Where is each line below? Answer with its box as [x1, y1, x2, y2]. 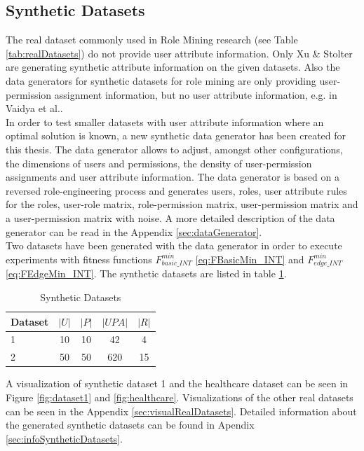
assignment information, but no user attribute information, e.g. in [54, 87, 337, 102]
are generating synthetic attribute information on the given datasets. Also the [6, 60, 340, 74]
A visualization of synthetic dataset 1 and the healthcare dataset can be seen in [6, 376, 349, 391]
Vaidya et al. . [6, 101, 63, 116]
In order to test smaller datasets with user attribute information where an [6, 114, 324, 129]
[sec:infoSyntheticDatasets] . [6, 431, 123, 445]
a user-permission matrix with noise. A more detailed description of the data [6, 210, 335, 225]
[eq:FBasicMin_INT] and [195, 251, 304, 266]
